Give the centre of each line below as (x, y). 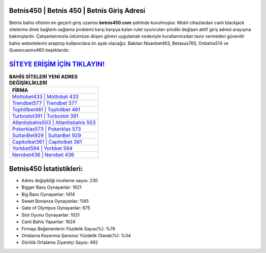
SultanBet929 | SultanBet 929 (47, 135)
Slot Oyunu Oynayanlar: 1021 (50, 215)
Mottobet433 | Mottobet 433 (45, 97)
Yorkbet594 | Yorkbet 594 (42, 149)
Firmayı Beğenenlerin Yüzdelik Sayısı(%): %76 (68, 228)
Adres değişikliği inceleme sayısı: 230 (60, 180)
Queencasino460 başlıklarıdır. (39, 50)
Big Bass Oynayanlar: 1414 (48, 194)
